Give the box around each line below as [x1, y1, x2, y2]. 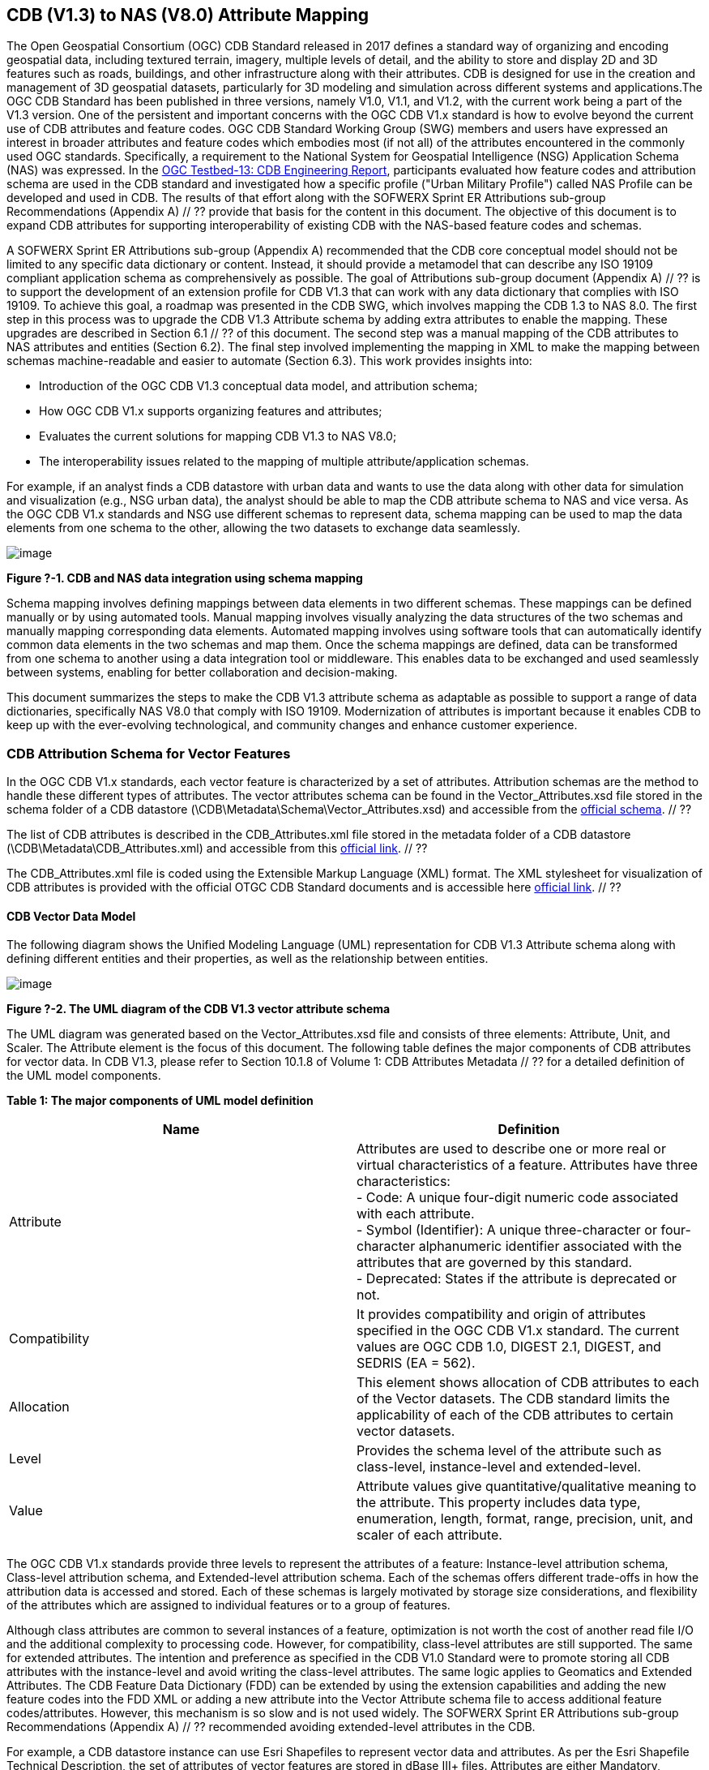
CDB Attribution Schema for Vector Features [6, 745, 291, 762]
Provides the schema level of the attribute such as [357, 1442, 662, 1459]
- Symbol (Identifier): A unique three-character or [357, 1222, 657, 1239]
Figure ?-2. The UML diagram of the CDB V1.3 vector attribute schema [6, 1002, 391, 1016]
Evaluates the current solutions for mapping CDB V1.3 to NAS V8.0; [39, 429, 397, 444]
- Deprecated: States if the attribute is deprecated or [357, 1270, 677, 1287]
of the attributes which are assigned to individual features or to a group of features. [6, 1598, 451, 1613]
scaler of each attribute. [357, 1527, 502, 1544]
